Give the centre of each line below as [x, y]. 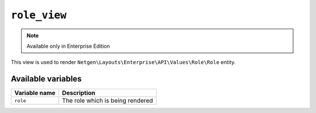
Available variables [46, 79]
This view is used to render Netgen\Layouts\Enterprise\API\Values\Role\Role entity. [123, 62]
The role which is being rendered [107, 101]
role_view [39, 15]
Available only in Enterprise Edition [68, 46]
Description [79, 93]
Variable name [35, 93]
